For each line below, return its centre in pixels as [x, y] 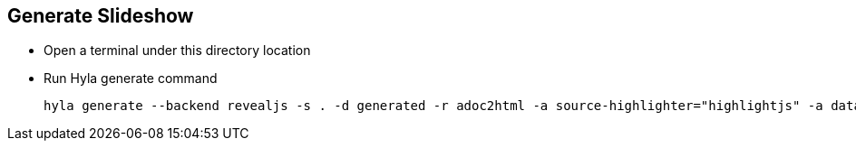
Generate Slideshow [101, 16]
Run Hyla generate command [131, 79]
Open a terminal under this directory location [177, 51]
